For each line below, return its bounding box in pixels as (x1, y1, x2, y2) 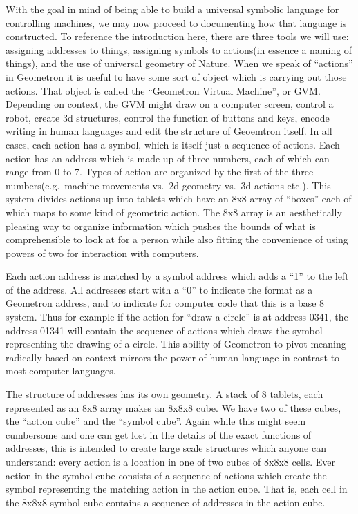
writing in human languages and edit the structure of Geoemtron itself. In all (6, 124, 332, 138)
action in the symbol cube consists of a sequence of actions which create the (6, 468, 327, 482)
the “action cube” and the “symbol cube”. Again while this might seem (6, 414, 306, 428)
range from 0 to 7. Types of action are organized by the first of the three (6, 164, 314, 179)
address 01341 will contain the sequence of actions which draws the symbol (6, 323, 323, 337)
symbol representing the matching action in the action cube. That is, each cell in (6, 482, 348, 496)
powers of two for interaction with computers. (6, 245, 199, 260)
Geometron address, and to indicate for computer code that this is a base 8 (6, 296, 325, 310)
